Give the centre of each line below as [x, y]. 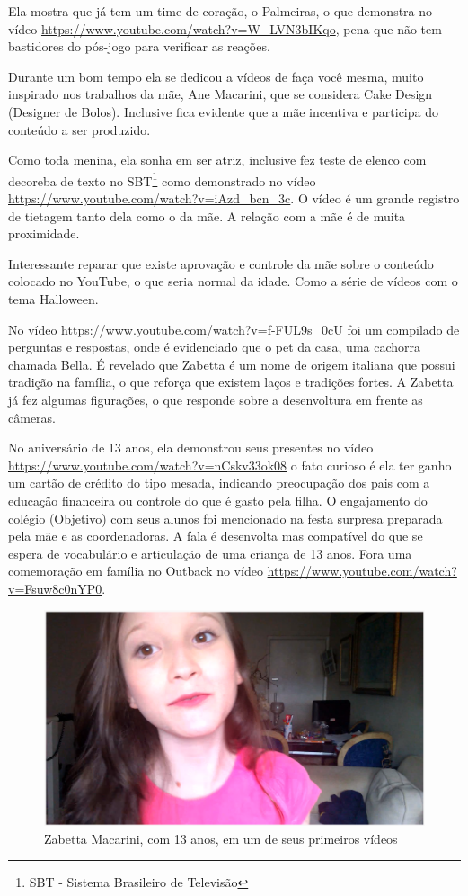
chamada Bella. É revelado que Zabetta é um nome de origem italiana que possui [232, 364]
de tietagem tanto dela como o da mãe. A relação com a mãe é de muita [207, 215]
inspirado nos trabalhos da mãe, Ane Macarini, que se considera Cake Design [221, 94]
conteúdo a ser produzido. [79, 129]
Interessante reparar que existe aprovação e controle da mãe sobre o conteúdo [221, 263]
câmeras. [32, 417]
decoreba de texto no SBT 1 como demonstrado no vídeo [162, 179]
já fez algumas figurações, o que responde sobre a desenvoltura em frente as [216, 399]
